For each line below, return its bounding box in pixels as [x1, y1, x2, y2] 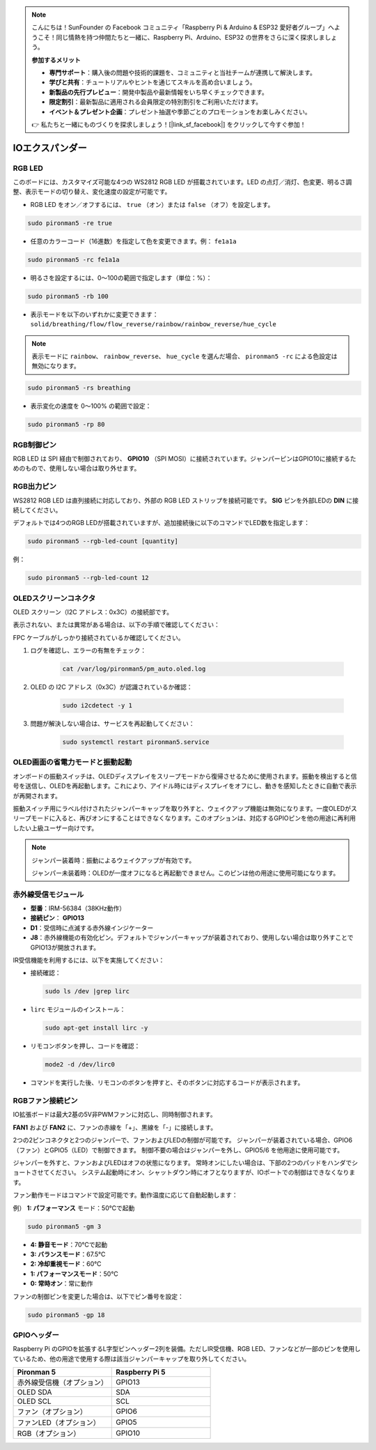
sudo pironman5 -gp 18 [27, 1311, 105, 1319]
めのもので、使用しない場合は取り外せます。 [13, 464, 141, 473]
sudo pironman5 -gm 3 [27, 1222, 102, 1230]
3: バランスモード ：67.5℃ [30, 1250, 106, 1258]
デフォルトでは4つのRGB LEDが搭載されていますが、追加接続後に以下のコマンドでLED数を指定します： [13, 519, 310, 527]
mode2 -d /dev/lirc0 [45, 1060, 115, 1069]
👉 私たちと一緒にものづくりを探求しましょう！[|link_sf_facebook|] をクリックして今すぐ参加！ [31, 120, 306, 128]
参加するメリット [31, 56, 81, 64]
